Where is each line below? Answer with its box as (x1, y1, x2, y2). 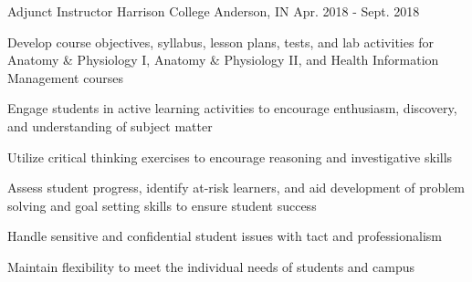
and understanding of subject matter (7, 116, 213, 135)
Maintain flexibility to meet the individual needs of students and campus (7, 256, 415, 276)
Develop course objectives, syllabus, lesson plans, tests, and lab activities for (7, 32, 434, 51)
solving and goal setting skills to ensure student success (7, 195, 317, 214)
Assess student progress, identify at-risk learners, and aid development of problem (7, 178, 466, 197)
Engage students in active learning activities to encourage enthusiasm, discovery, (7, 99, 457, 118)
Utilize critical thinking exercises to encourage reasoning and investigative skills (7, 147, 453, 166)
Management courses (7, 68, 123, 87)
